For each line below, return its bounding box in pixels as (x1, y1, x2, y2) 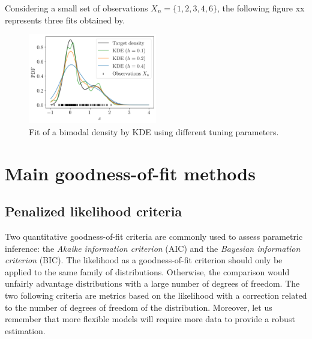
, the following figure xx (217, 2, 305, 14)
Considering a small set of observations (5, 2, 148, 14)
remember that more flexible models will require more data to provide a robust (5, 313, 295, 325)
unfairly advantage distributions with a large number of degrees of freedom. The (5, 277, 300, 290)
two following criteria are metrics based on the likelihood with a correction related (5, 289, 307, 301)
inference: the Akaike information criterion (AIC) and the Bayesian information (5, 242, 301, 254)
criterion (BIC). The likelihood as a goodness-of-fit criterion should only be (5, 254, 283, 266)
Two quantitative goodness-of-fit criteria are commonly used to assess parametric (5, 230, 303, 242)
